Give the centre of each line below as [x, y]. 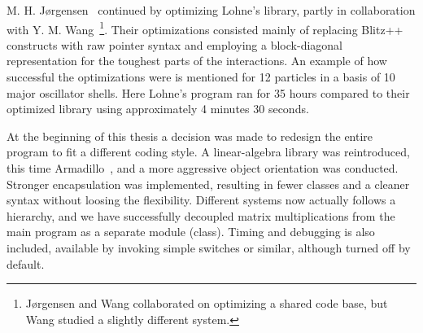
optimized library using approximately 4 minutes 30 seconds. [158, 109]
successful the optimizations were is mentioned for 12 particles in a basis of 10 [201, 77]
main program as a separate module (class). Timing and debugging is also [191, 232]
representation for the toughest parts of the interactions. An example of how [197, 61]
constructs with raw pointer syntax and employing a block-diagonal [174, 44]
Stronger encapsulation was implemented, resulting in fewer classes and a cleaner [208, 184]
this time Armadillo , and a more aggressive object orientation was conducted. [203, 168]
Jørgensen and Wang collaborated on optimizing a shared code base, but [207, 303]
